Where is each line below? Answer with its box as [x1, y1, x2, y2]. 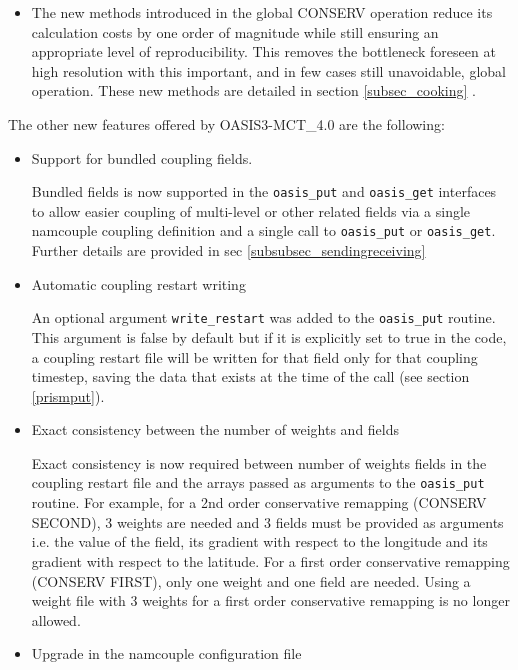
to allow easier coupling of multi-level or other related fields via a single [31, 200, 471, 221]
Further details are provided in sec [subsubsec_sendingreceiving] [31, 240, 426, 261]
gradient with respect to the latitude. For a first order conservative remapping [31, 550, 510, 571]
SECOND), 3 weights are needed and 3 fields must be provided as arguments [31, 511, 504, 532]
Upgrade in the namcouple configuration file [31, 643, 302, 664]
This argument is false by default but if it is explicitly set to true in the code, [31, 326, 507, 347]
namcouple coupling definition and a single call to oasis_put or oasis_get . [31, 220, 496, 241]
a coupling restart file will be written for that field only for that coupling [31, 346, 478, 367]
